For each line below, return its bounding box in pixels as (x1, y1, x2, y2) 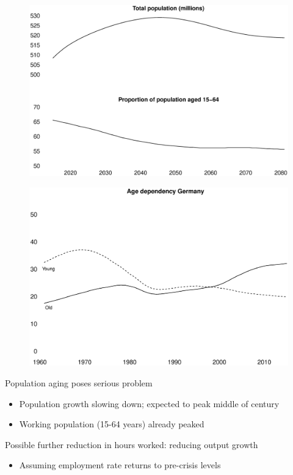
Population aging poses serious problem (5, 377, 153, 389)
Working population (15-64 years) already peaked (19, 418, 204, 430)
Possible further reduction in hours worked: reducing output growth (5, 438, 258, 451)
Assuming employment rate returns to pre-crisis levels (19, 458, 221, 471)
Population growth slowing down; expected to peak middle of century (19, 397, 280, 410)
